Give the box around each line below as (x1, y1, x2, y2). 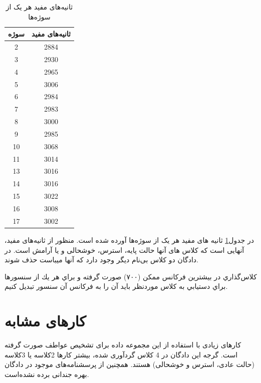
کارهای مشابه (5, 310, 86, 331)
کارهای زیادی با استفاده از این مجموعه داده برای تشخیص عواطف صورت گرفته (5, 339, 241, 350)
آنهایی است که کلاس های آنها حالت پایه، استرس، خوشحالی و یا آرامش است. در (5, 244, 244, 255)
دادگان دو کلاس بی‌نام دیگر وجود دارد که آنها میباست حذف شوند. (5, 254, 198, 265)
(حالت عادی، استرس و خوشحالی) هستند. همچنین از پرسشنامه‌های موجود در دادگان (5, 359, 254, 369)
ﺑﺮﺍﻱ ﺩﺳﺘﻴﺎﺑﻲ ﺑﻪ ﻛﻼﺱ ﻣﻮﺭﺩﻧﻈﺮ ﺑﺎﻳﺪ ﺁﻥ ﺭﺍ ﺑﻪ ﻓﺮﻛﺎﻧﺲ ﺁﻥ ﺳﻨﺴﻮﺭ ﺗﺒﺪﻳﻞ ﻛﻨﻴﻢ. (5, 281, 228, 291)
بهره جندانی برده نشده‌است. (5, 368, 89, 379)
